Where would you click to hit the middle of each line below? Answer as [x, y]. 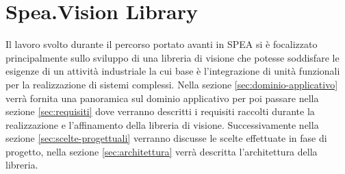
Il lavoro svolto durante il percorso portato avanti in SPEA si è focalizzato [162, 44]
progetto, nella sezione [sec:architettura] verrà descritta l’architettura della [162, 151]
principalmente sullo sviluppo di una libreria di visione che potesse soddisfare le [172, 57]
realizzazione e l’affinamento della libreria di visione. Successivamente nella [162, 124]
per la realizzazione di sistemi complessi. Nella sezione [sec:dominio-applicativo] [172, 84]
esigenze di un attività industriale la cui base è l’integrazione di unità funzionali [173, 71]
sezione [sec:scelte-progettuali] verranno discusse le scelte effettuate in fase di [166, 138]
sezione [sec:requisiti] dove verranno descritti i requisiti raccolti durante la [160, 111]
